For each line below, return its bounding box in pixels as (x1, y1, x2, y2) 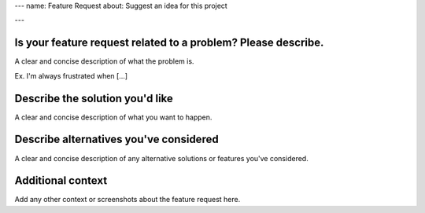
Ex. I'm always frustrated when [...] (14, 71, 128, 80)
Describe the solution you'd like (14, 91, 173, 105)
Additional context (14, 174, 108, 188)
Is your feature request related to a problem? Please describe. (14, 36, 324, 50)
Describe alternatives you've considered (14, 133, 220, 146)
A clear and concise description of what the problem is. (14, 57, 194, 66)
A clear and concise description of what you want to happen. (14, 112, 213, 122)
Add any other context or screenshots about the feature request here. (14, 195, 241, 204)
